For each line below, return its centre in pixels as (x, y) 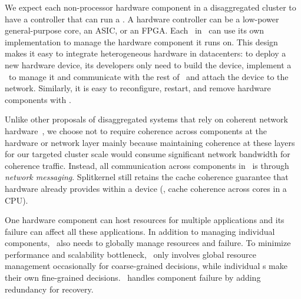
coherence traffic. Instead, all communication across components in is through (147, 165)
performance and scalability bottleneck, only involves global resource (131, 254)
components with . (38, 99)
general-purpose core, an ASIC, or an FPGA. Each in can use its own (135, 30)
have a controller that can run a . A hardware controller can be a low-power (142, 19)
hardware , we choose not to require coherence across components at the (136, 130)
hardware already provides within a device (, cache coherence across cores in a (146, 188)
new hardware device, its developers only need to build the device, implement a (148, 64)
